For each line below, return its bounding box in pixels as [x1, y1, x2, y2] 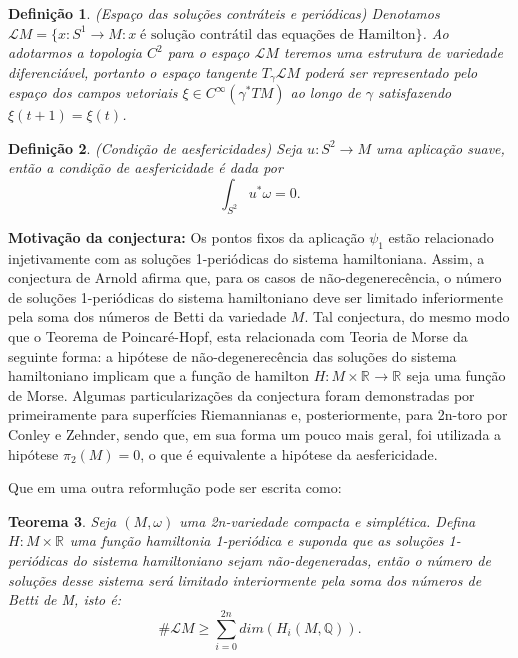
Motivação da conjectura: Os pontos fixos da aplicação [8, 226, 365, 247]
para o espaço [167, 42, 250, 63]
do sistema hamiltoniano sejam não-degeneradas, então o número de [72, 549, 491, 570]
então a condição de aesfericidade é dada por [8, 157, 283, 178]
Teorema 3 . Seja [8, 510, 117, 531]
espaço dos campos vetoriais [8, 82, 178, 103]
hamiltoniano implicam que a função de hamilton [8, 365, 310, 386]
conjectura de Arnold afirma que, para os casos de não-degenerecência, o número [8, 267, 502, 288]
